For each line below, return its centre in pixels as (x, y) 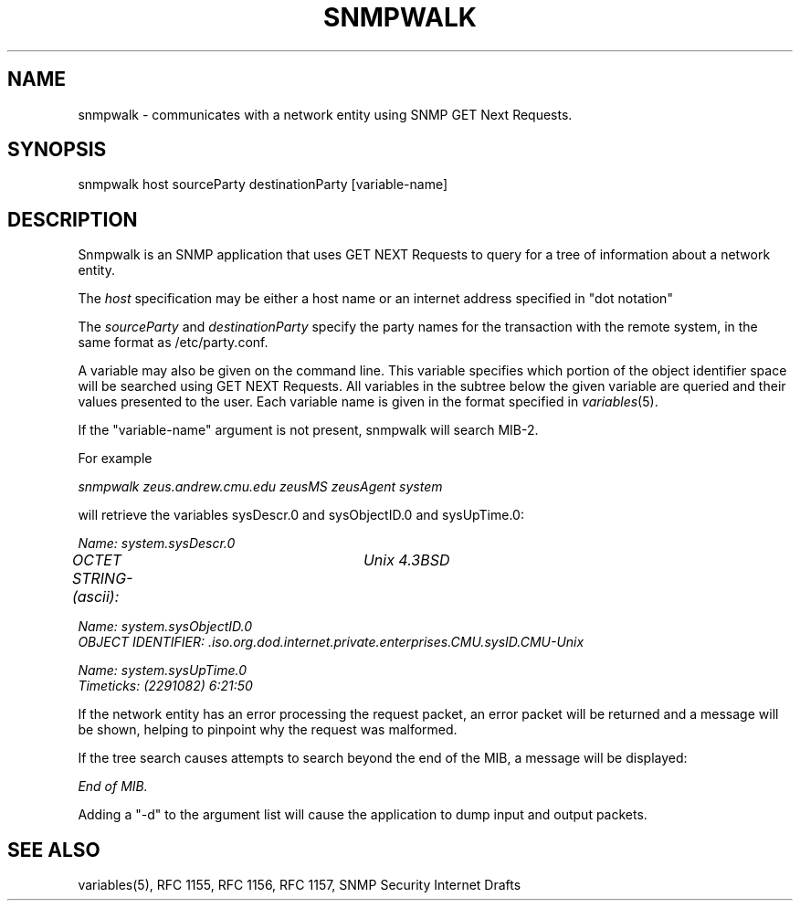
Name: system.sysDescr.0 (157, 544)
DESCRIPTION (73, 219)
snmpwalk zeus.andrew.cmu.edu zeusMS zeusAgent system (260, 487)
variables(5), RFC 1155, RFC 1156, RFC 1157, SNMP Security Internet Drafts (300, 885)
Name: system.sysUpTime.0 (163, 670)
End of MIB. (113, 787)
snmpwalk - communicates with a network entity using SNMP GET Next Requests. (325, 114)
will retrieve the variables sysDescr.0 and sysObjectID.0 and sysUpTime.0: (301, 515)
